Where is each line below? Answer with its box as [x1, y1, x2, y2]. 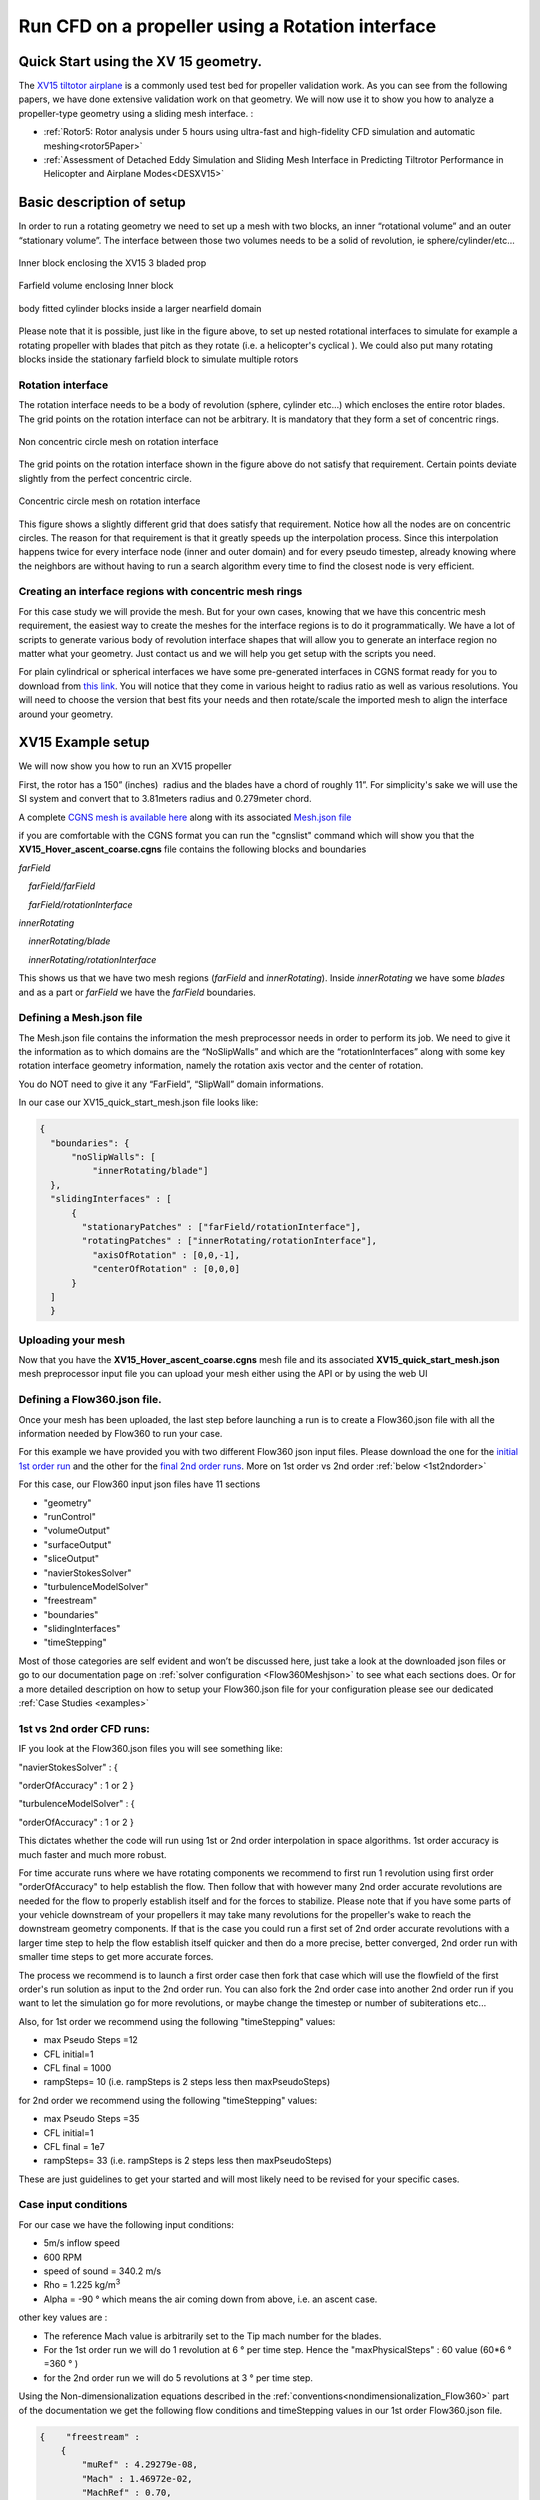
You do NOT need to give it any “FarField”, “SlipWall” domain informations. [18, 1078, 324, 1090]
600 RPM [43, 2251, 82, 2263]
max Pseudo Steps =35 [43, 2113, 140, 2125]
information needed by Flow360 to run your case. [18, 1427, 223, 1439]
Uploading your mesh [18, 1333, 125, 1347]
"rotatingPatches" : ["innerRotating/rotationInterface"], [81, 1235, 378, 1247]
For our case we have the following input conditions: [18, 2218, 235, 2230]
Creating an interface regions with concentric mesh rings [18, 585, 303, 599]
